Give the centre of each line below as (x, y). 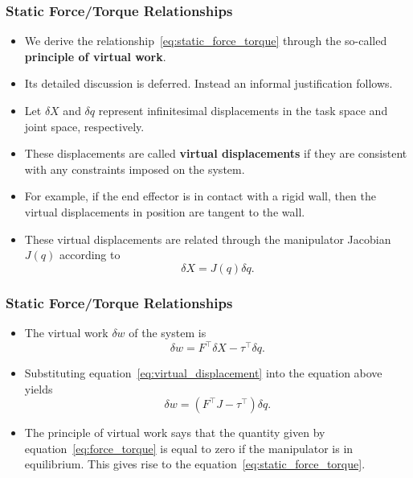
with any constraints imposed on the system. (135, 169)
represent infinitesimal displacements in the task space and (243, 110)
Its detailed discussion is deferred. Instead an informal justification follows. (209, 83)
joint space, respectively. (84, 126)
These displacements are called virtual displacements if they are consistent (216, 153)
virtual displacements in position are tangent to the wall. (165, 211)
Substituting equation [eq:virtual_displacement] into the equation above (203, 373)
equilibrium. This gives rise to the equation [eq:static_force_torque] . (195, 464)
